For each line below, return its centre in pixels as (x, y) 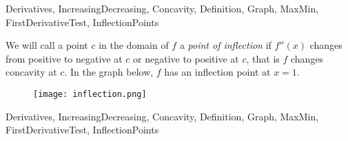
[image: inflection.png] (90, 94)
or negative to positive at (186, 58)
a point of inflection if (225, 45)
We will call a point (47, 45)
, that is (263, 58)
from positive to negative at (64, 58)
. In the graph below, (109, 72)
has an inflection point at (217, 72)
